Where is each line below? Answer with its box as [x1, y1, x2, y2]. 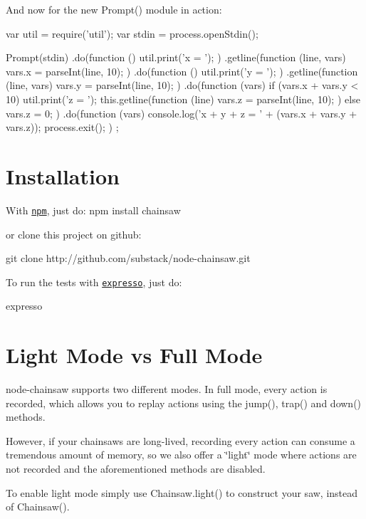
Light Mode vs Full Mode [6, 340, 263, 369]
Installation [6, 161, 120, 190]
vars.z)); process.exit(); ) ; [6, 120, 119, 135]
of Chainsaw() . [6, 499, 70, 514]
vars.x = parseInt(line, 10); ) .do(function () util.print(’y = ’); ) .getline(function [6, 63, 358, 78]
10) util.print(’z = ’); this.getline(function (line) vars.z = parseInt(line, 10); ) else [6, 91, 360, 106]
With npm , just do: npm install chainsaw [6, 202, 181, 217]
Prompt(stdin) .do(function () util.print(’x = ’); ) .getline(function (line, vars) [6, 50, 346, 65]
